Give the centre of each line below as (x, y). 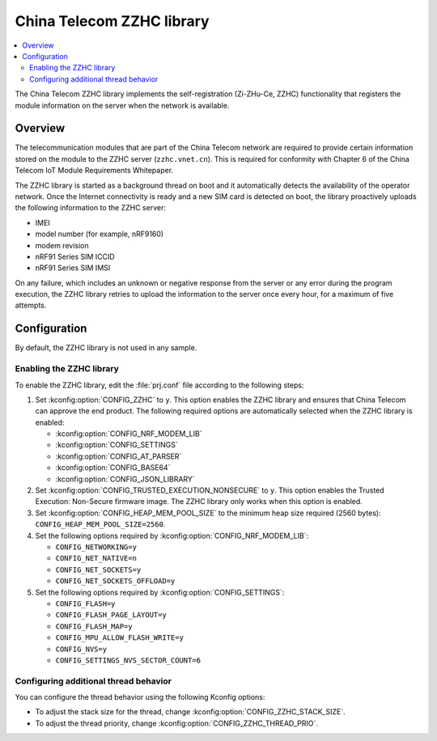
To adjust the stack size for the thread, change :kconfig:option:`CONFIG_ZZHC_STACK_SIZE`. (190, 712)
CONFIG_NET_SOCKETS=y (98, 570)
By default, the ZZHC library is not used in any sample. (106, 348)
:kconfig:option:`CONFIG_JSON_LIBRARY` (125, 479)
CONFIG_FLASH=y (86, 603)
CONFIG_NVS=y (81, 649)
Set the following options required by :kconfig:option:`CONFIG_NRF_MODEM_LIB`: (172, 536)
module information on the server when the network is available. (122, 105)
